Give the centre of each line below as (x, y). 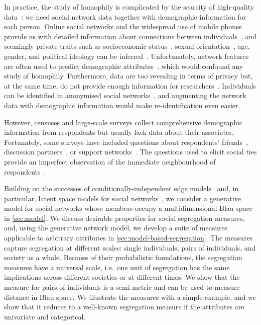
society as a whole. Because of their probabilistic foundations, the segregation (123, 257)
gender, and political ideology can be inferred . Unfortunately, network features (126, 56)
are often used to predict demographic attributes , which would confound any (124, 66)
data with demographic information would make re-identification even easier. (122, 105)
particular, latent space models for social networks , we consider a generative (122, 198)
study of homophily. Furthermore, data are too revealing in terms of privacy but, (128, 76)
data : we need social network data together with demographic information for (125, 16)
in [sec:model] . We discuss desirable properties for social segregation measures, (124, 218)
